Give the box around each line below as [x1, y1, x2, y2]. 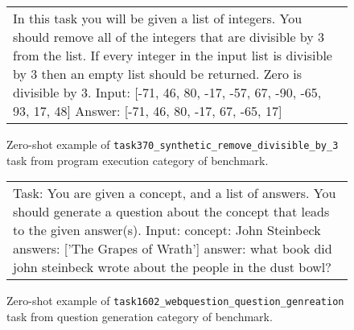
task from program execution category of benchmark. [6, 151, 269, 168]
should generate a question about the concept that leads [13, 202, 330, 221]
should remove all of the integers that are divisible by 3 [13, 27, 325, 46]
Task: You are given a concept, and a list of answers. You [13, 184, 336, 203]
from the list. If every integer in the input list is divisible [13, 46, 332, 64]
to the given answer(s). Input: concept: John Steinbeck [13, 221, 321, 240]
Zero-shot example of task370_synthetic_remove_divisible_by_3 [6, 136, 339, 152]
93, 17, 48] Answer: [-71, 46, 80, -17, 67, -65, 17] [13, 101, 282, 120]
